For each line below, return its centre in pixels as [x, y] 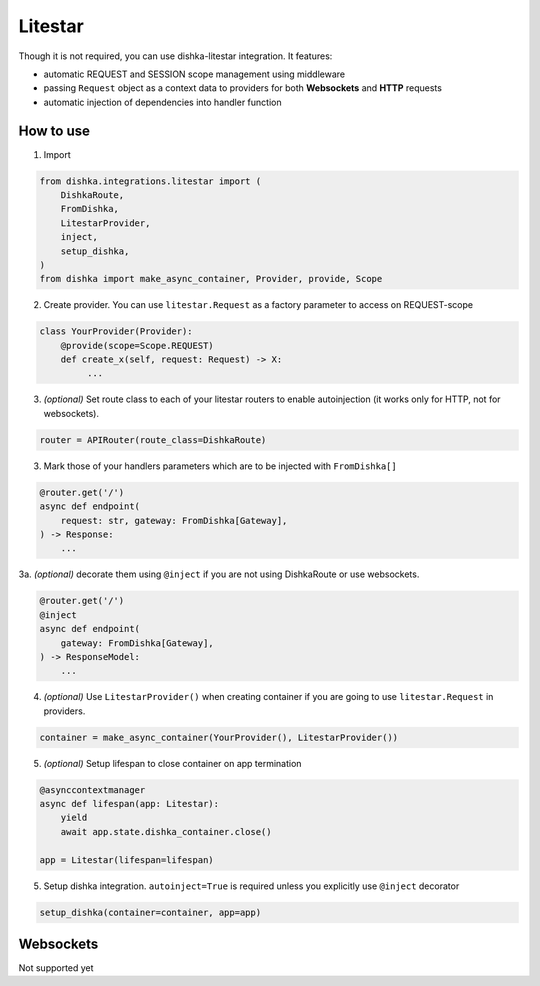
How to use [54, 130]
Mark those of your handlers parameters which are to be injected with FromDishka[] [220, 466]
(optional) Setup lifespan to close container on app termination [172, 763]
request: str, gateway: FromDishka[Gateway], [174, 520]
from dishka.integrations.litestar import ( [150, 181]
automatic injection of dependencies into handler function [162, 102]
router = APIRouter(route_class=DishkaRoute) [153, 439]
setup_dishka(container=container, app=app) [150, 912]
